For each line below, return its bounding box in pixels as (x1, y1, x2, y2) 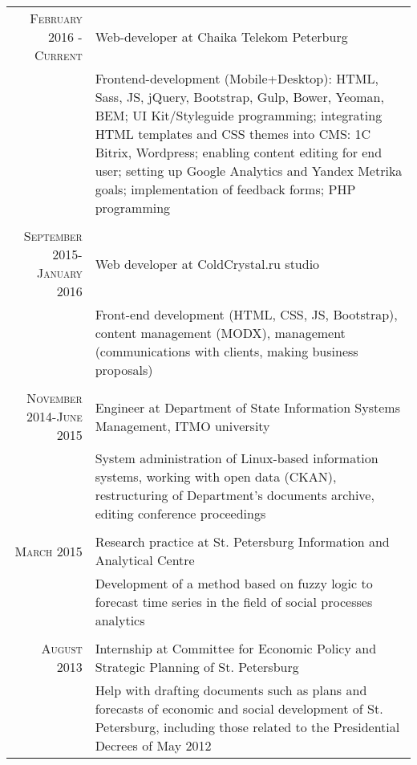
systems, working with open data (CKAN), (95, 467, 337, 486)
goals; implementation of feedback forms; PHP (95, 180, 356, 198)
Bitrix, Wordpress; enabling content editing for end (95, 143, 383, 161)
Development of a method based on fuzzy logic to (95, 574, 373, 592)
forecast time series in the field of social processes (95, 592, 373, 611)
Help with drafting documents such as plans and (95, 681, 367, 699)
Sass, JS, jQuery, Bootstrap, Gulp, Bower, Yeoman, (95, 87, 384, 106)
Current (34, 46, 83, 64)
